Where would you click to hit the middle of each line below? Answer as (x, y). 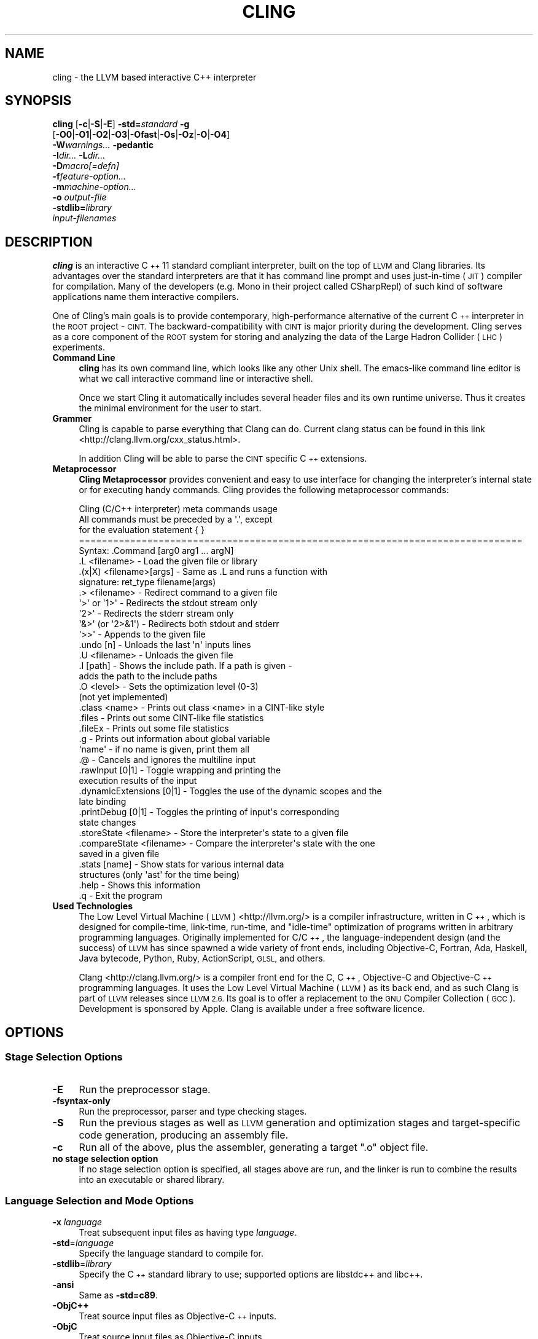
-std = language (83, 1243)
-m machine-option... (94, 187)
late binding (103, 802)
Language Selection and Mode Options (99, 1200)
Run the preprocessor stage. (145, 1089)
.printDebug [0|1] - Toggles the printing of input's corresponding (209, 812)
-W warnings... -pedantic (103, 145)
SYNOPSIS (38, 101)
